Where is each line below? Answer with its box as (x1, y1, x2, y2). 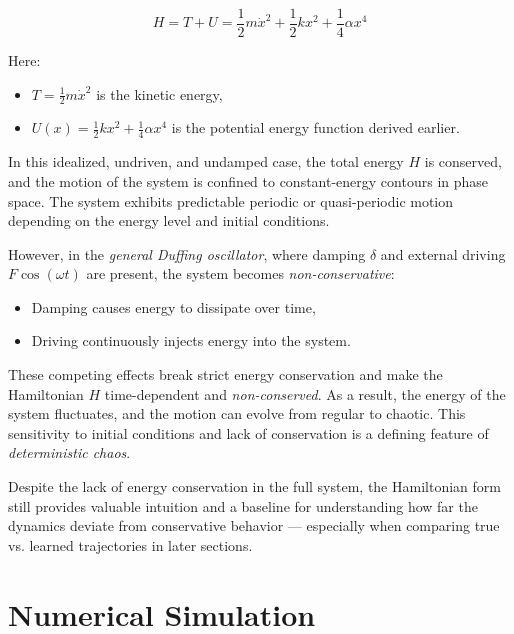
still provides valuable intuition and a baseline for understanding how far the (8, 495, 478, 516)
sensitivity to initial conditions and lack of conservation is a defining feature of (8, 422, 489, 443)
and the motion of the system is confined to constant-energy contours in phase (8, 170, 489, 191)
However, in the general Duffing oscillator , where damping (8, 243, 366, 264)
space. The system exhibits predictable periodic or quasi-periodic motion (8, 190, 454, 211)
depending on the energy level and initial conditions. (8, 210, 330, 231)
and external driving (380, 243, 506, 264)
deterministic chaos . (8, 442, 131, 463)
